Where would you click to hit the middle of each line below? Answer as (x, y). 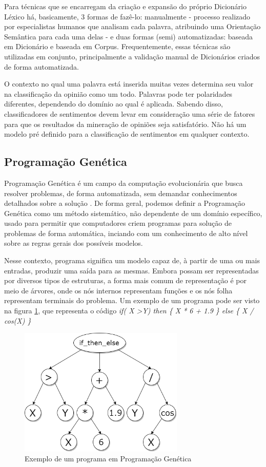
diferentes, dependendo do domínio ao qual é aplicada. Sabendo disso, (114, 104)
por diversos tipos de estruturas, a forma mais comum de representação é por (125, 280)
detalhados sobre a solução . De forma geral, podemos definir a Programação (125, 203)
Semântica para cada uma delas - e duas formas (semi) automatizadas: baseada (129, 36)
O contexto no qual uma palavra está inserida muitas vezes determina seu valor (129, 84)
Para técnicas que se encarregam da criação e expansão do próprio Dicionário (125, 6)
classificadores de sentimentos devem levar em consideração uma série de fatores (130, 113)
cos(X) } (18, 320)
